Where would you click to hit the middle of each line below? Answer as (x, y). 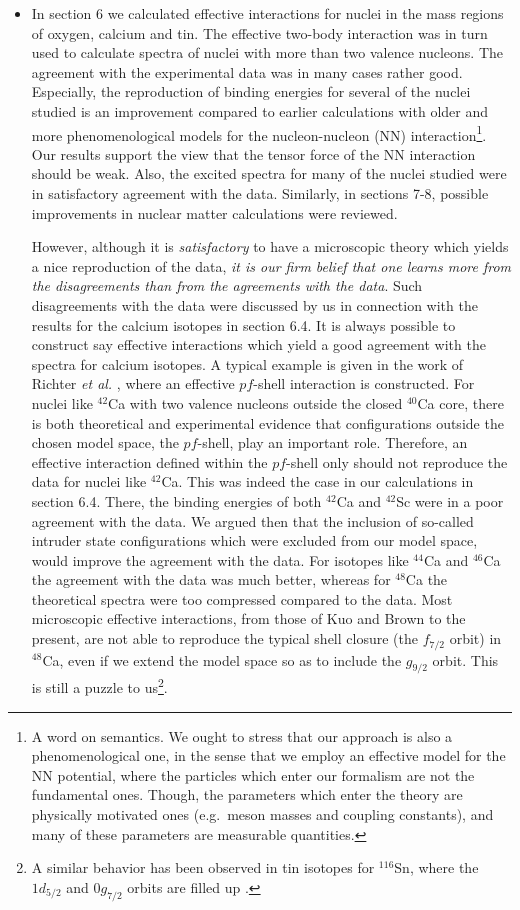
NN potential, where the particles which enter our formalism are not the (253, 774)
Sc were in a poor (450, 500)
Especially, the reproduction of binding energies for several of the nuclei (251, 91)
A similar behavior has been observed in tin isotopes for (203, 867)
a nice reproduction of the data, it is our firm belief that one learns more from (271, 265)
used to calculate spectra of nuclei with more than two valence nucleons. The (267, 52)
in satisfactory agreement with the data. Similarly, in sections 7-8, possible (260, 193)
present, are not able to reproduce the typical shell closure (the (224, 638)
